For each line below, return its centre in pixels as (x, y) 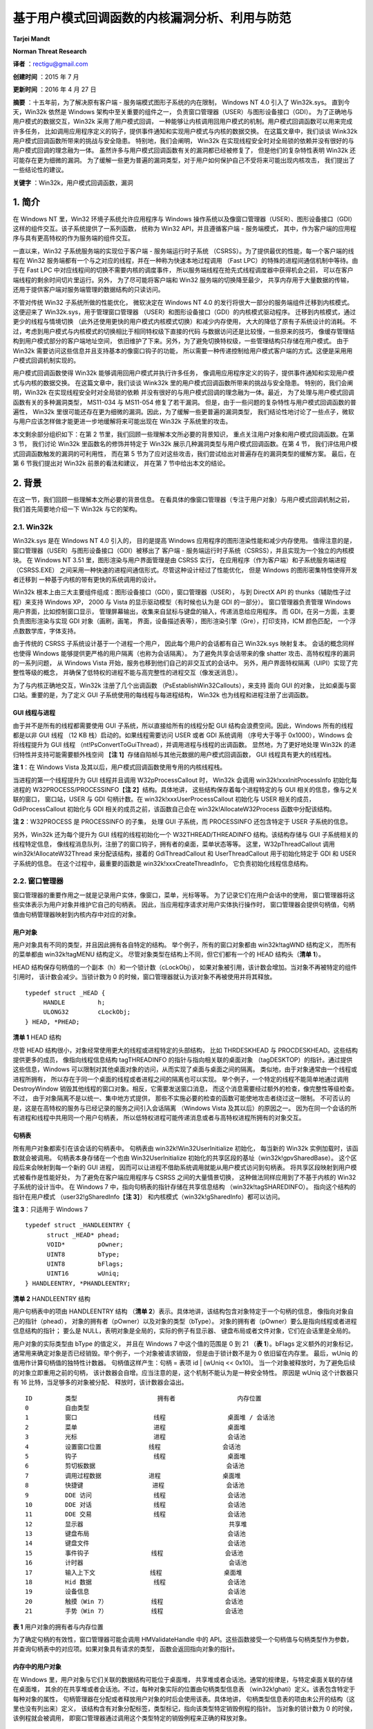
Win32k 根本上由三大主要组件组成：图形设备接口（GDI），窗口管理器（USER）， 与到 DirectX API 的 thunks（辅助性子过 (182, 592)
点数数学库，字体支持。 (46, 631)
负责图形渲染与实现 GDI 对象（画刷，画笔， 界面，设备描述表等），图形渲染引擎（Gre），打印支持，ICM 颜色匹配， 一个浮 (184, 621)
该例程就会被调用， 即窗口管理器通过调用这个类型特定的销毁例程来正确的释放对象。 (132, 1718)
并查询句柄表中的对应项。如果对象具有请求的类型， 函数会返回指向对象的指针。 (125, 1649)
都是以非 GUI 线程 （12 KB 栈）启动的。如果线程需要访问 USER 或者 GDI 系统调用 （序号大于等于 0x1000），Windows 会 (183, 735)
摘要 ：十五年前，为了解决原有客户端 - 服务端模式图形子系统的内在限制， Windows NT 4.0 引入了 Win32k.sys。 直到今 (181, 102)
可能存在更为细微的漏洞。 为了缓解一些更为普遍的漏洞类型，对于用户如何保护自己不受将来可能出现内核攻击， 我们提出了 (184, 160)
